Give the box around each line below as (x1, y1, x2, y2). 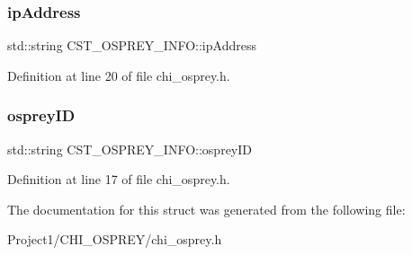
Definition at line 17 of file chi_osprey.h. (7, 170, 230, 189)
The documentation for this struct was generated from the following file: (7, 199, 406, 218)
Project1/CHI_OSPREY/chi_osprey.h (7, 230, 222, 249)
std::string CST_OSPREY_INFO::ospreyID (7, 139, 252, 158)
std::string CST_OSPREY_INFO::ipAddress (7, 36, 256, 55)
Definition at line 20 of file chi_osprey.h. (7, 66, 230, 84)
